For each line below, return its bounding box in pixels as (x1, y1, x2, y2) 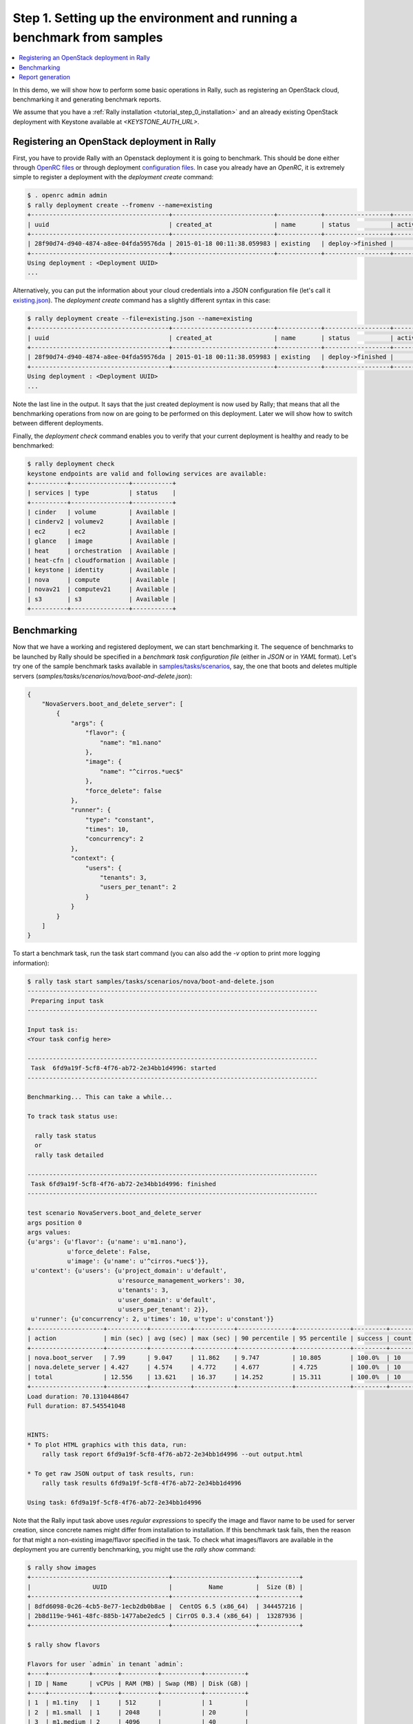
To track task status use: (27, 1112, 118, 1121)
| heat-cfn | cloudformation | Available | (27, 557, 177, 565)
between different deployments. (12, 419, 104, 428)
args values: (27, 1228, 72, 1236)
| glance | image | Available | (27, 537, 177, 545)
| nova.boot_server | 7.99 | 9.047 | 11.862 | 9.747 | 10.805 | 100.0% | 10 (27, 1354, 401, 1361)
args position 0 (27, 1219, 83, 1227)
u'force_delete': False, (67, 1247, 151, 1255)
